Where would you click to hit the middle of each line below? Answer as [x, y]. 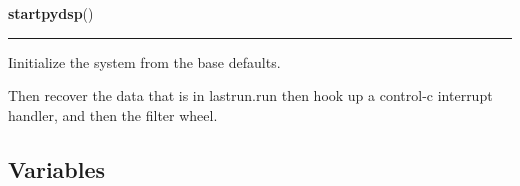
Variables [57, 168]
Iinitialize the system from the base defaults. [144, 61]
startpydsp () [51, 13]
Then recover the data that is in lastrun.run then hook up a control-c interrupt [250, 95]
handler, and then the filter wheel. [113, 114]
